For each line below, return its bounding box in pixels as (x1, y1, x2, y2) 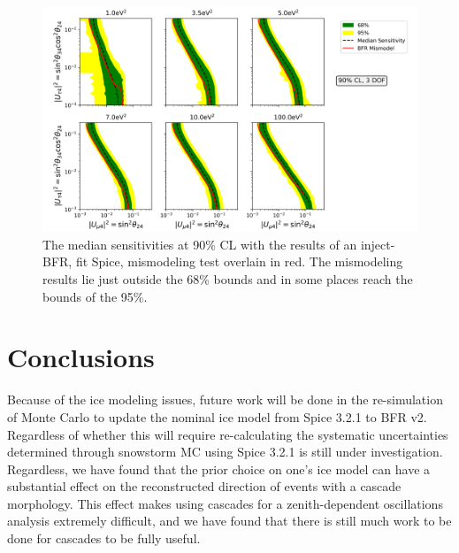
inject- (360, 234, 395, 253)
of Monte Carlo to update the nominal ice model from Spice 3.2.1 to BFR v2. (7, 407, 427, 426)
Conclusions (7, 339, 155, 375)
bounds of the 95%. (42, 287, 148, 305)
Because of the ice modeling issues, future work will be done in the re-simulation (7, 390, 443, 409)
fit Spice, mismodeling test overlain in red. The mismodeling (75, 252, 403, 271)
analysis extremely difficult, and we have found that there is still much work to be (7, 511, 452, 530)
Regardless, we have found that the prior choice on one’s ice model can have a (7, 459, 431, 478)
